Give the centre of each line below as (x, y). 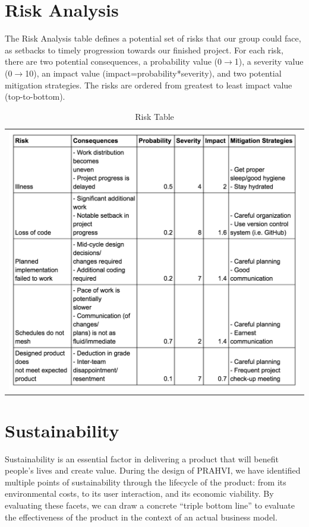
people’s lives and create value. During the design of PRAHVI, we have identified (153, 470)
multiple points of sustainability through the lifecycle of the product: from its (146, 482)
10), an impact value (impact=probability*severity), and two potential (153, 73)
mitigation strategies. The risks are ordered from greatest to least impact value (149, 85)
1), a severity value (269, 61)
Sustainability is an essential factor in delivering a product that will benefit (142, 458)
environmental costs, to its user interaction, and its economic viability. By (139, 493)
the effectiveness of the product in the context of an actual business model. (141, 517)
